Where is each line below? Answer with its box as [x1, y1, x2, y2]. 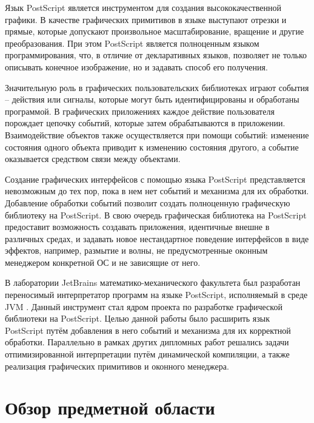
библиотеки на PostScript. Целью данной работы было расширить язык [5, 312, 270, 325]
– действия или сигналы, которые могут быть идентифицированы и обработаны [5, 93, 299, 106]
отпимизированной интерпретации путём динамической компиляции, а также [5, 348, 290, 360]
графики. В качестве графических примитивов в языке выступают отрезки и [5, 13, 287, 25]
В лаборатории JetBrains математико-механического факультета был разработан [5, 276, 301, 289]
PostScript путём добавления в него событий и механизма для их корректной [5, 323, 291, 336]
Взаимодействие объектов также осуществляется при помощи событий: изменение [5, 128, 309, 141]
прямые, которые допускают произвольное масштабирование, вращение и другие [5, 25, 304, 38]
